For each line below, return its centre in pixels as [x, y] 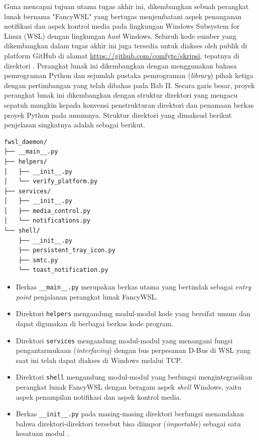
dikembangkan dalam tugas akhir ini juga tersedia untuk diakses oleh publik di [126, 46]
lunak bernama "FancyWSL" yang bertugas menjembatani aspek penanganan [123, 16]
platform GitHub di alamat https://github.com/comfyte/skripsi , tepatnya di [122, 55]
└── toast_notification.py [63, 270]
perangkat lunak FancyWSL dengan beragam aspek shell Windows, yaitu [128, 387]
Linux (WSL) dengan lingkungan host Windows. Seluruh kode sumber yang [120, 35]
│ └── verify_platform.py [51, 181]
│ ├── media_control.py [47, 211]
